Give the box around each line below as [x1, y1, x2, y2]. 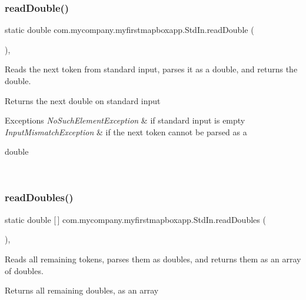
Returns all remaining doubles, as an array [5, 284, 159, 296]
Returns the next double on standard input [5, 94, 161, 106]
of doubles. [5, 264, 44, 276]
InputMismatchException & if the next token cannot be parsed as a [5, 125, 247, 138]
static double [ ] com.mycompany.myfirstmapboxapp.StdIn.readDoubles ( [5, 213, 266, 225]
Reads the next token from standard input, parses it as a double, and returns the [5, 63, 298, 75]
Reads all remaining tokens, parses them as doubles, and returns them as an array [5, 252, 301, 265]
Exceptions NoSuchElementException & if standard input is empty [5, 114, 245, 126]
